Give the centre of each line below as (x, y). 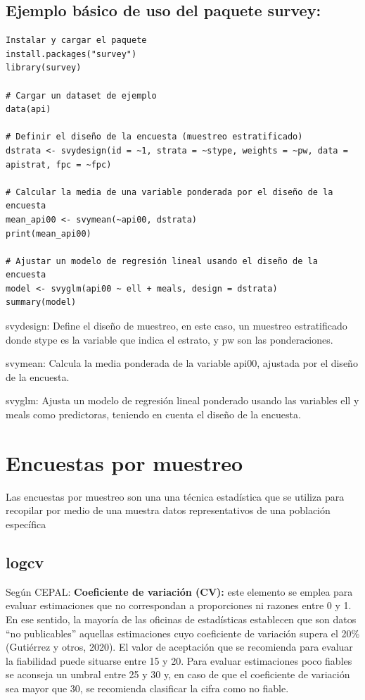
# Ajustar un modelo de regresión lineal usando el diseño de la (162, 261)
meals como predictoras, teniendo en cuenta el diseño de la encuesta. (153, 414)
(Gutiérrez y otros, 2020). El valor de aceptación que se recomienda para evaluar (179, 647)
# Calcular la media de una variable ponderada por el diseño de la (169, 192)
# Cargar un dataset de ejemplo (81, 95)
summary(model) (41, 302)
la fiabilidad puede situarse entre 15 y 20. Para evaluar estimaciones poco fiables (179, 660)
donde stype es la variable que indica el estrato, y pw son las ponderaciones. (169, 339)
